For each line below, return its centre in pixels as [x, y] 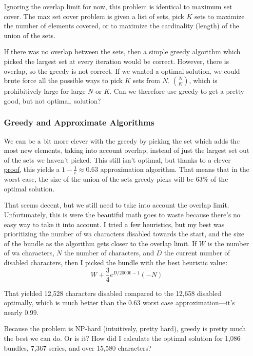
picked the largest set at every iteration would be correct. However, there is [117, 61]
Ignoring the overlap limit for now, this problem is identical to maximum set [118, 6]
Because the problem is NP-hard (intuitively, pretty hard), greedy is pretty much [125, 328]
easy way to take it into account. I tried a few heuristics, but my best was [114, 224]
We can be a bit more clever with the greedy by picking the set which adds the [122, 140]
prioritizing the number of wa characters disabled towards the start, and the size [124, 234]
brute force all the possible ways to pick [63, 80]
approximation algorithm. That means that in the [175, 169]
